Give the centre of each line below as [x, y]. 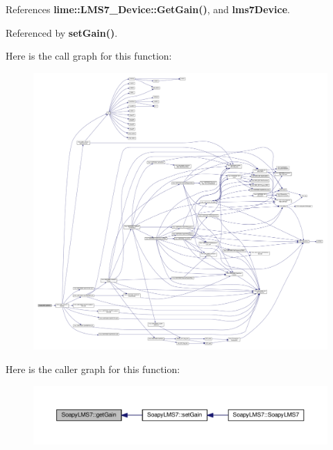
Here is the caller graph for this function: [93, 369]
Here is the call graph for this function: [89, 56]
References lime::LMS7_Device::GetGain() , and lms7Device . [148, 9]
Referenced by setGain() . [62, 32]
